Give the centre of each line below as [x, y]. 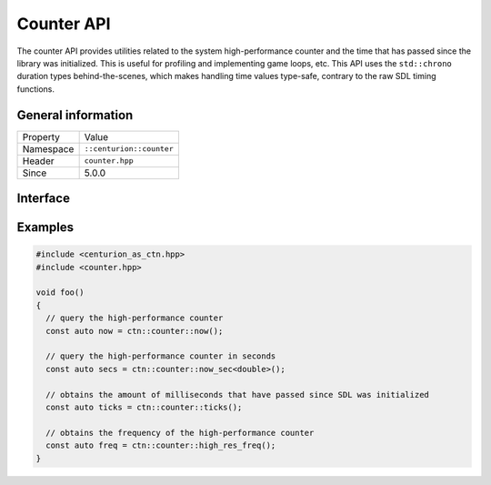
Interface [43, 199]
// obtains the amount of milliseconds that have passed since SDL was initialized [237, 394]
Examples [45, 227]
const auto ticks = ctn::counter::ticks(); [144, 407]
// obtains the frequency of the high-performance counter [180, 433]
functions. [35, 89]
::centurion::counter [129, 149]
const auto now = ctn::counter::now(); [135, 331]
